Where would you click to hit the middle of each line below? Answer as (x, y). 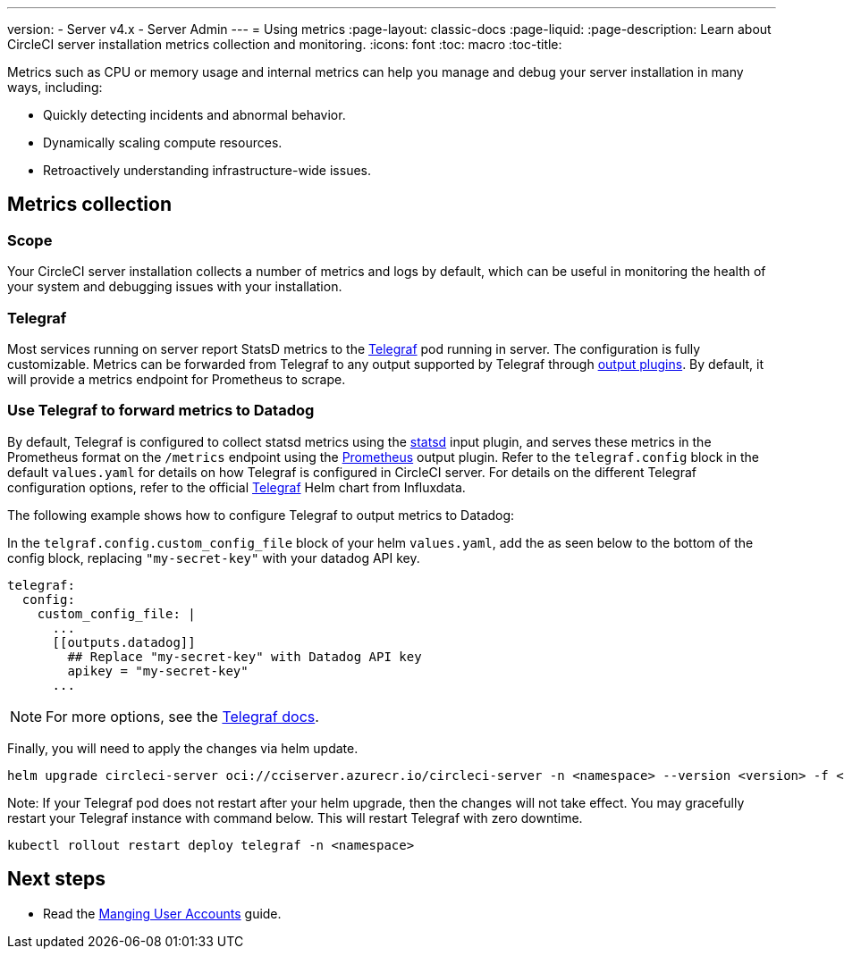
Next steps (56, 879)
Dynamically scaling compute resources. (163, 143)
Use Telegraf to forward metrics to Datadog (161, 411)
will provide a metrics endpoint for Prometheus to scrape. (177, 379)
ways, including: (55, 87)
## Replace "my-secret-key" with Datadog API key (245, 656)
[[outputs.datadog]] (124, 642)
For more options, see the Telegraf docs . (182, 716)
